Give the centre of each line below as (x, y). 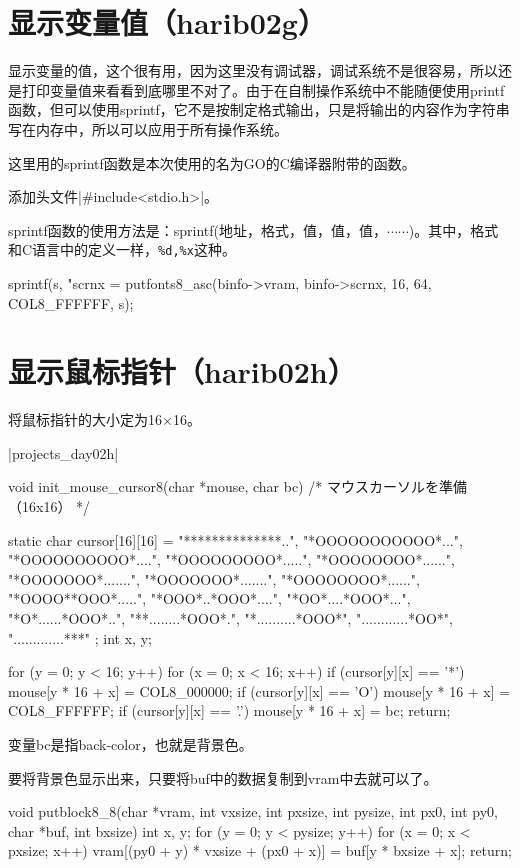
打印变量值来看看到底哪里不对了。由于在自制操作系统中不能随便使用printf (263, 89)
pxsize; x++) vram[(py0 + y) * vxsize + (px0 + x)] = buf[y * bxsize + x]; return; (260, 850)
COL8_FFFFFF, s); (71, 302)
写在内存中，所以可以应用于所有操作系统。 (148, 128)
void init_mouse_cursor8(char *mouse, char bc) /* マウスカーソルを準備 (237, 486)
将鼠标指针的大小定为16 (85, 419)
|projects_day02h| (63, 452)
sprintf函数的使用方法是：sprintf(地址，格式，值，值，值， (198, 229)
